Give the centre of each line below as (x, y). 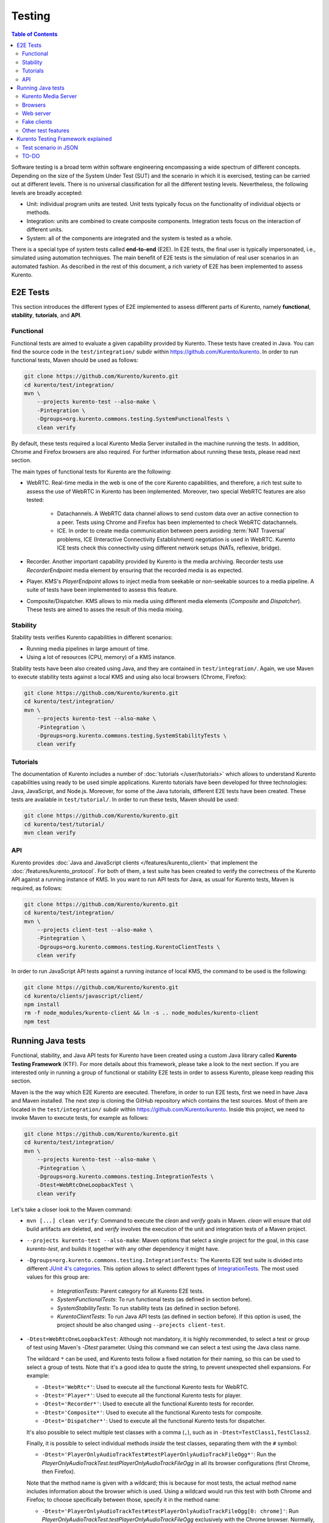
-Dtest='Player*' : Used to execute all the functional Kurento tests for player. (142, 1396)
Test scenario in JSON (50, 147)
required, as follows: (37, 888)
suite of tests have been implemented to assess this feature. (102, 590)
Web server (37, 113)
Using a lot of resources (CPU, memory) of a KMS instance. (101, 657)
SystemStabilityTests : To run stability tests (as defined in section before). (149, 1308)
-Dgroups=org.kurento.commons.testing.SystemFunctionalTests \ (133, 419)
